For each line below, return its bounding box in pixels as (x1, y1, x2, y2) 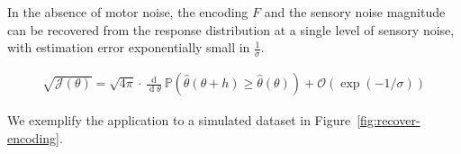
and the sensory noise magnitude (264, 3, 446, 21)
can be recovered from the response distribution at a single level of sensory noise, (7, 20, 455, 39)
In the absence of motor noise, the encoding (7, 3, 249, 21)
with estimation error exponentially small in (7, 38, 250, 57)
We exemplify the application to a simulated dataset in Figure (7, 111, 351, 130)
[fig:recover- (357, 111, 420, 130)
